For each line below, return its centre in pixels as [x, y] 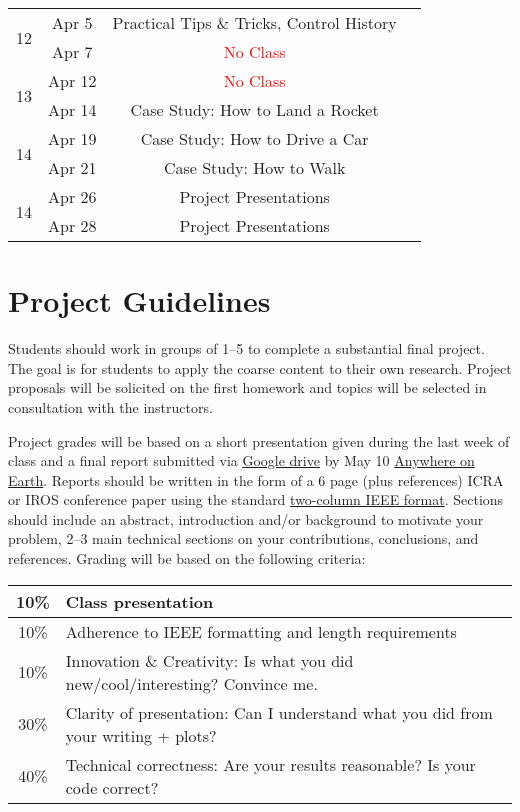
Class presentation [139, 601]
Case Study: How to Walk [254, 167]
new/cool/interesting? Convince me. [191, 683]
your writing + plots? [141, 735]
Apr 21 [72, 167]
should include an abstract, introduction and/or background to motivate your [246, 518]
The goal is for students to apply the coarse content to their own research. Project [260, 367]
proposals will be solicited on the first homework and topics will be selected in [247, 387]
